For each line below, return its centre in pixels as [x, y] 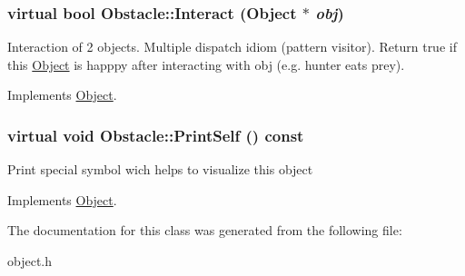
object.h [30, 261]
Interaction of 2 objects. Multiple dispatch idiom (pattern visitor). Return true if [232, 47]
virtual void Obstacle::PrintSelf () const [156, 135]
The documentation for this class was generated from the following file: [205, 230]
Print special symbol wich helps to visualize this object [160, 169]
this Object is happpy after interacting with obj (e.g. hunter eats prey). [206, 64]
